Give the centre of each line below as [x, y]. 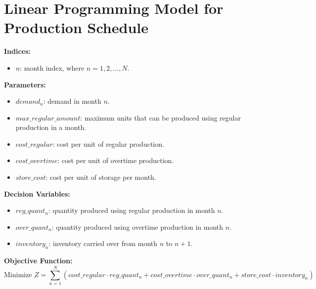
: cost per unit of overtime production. [116, 160]
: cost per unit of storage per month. [101, 177]
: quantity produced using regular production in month [132, 210]
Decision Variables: [37, 193]
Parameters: [25, 84]
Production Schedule [76, 27]
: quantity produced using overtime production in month [137, 227]
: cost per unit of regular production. [108, 144]
